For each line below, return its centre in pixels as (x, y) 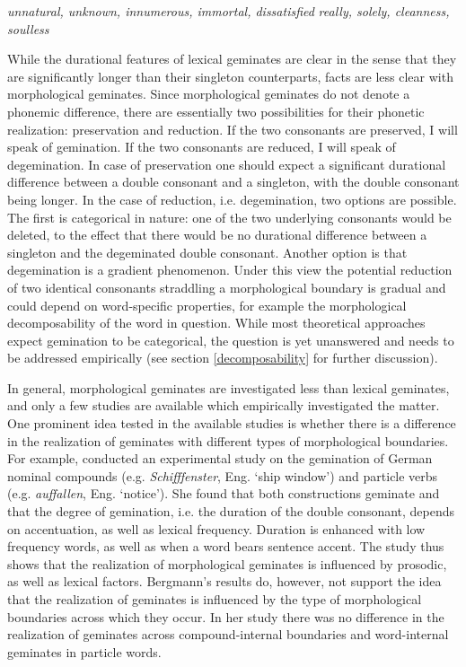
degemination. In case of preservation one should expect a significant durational (227, 164)
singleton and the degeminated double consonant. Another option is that (207, 252)
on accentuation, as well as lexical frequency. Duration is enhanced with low (216, 528)
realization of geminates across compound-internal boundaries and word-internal (228, 634)
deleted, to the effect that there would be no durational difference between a (217, 235)
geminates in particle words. (84, 651)
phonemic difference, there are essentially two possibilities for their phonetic (216, 111)
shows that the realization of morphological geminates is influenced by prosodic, (227, 563)
